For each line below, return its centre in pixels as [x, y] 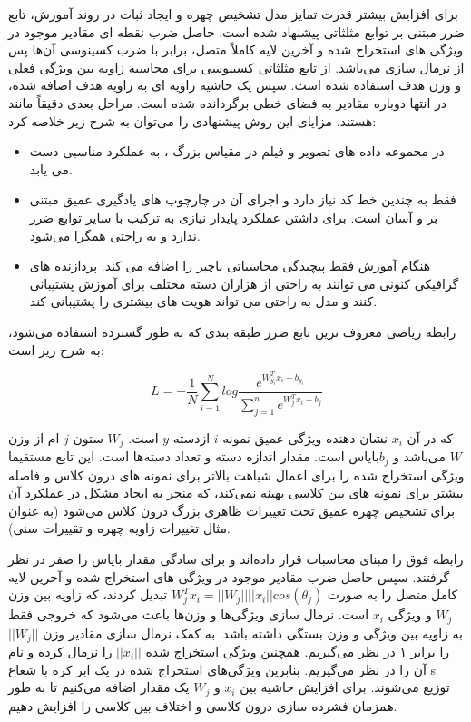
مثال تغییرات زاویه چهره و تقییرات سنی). [119, 528]
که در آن [430, 437]
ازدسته [191, 437]
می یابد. [51, 168]
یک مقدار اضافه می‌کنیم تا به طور [99, 687]
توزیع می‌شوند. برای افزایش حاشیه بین [345, 687]
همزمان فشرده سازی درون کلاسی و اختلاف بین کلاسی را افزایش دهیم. [203, 705]
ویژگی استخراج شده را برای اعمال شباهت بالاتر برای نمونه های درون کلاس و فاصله [236, 475]
